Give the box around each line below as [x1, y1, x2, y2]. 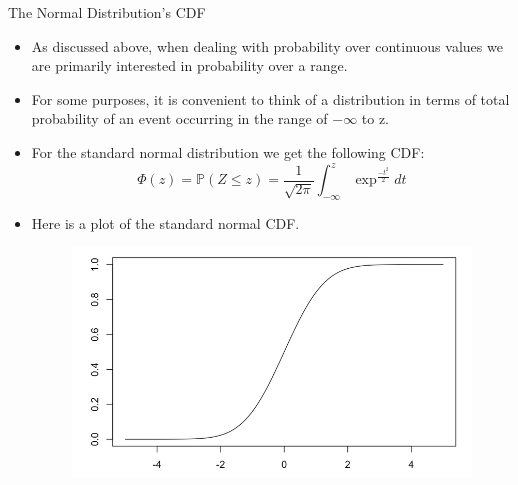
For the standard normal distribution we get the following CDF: [31, 141, 425, 162]
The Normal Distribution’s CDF [8, 2, 206, 22]
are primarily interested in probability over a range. [31, 55, 348, 76]
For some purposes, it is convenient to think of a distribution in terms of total [31, 88, 510, 109]
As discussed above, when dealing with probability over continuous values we [31, 35, 503, 56]
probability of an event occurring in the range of [31, 108, 328, 129]
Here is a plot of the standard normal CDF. [31, 212, 300, 233]
